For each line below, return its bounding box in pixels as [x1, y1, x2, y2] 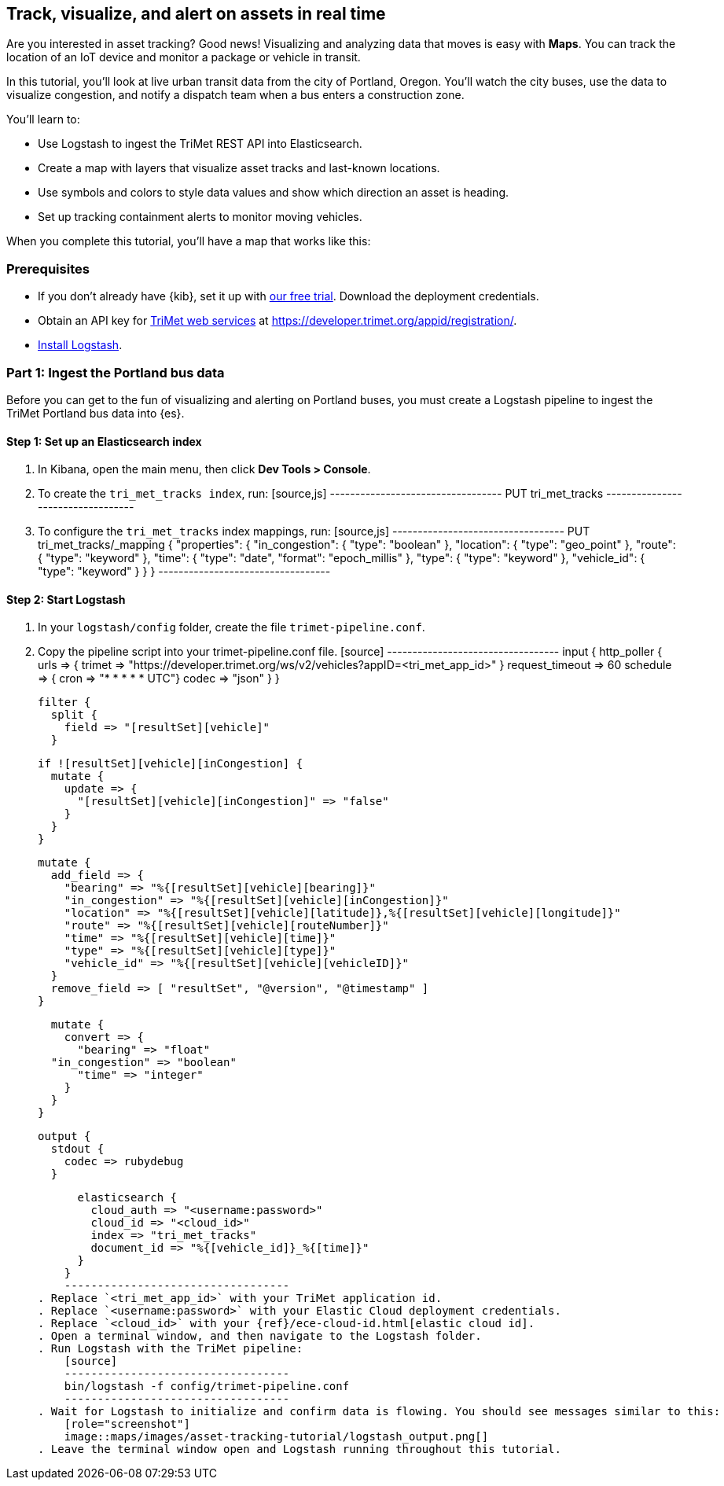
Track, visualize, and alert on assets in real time [6, 4, 386, 24]
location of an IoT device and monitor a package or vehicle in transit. [6, 50, 361, 64]
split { [50, 708, 97, 722]
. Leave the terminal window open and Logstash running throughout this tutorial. [38, 1443, 561, 1456]
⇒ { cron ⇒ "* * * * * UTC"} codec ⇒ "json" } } [38, 671, 280, 686]
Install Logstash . [38, 338, 123, 352]
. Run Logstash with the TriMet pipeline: [38, 1342, 303, 1355]
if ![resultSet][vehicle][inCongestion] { [38, 757, 303, 771]
